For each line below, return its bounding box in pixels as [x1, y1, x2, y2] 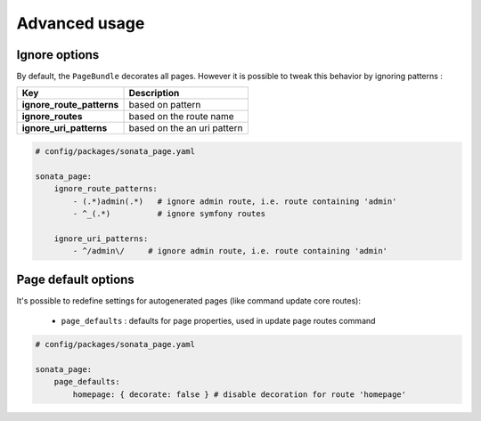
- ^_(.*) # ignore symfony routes [72, 209, 266, 218]
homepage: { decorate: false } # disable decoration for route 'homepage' [72, 389, 407, 400]
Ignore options [16, 47, 100, 62]
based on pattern [128, 99, 201, 111]
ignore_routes [21, 110, 83, 123]
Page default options [16, 271, 135, 287]
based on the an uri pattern [128, 122, 243, 134]
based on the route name [128, 110, 235, 123]
